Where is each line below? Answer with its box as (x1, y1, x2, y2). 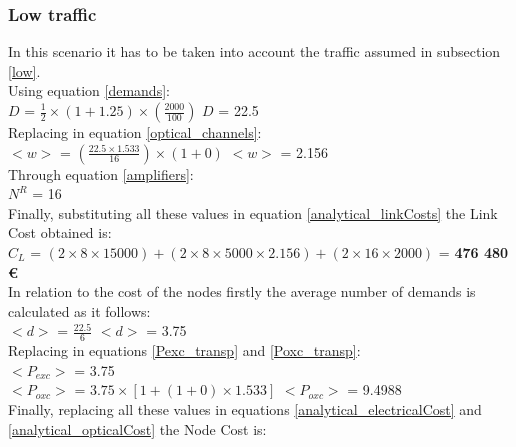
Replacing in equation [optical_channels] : (8, 122, 262, 142)
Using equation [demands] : (8, 80, 170, 101)
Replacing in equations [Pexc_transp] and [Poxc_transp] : (8, 340, 361, 361)
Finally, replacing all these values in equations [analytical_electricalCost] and (8, 398, 482, 419)
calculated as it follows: (8, 300, 151, 321)
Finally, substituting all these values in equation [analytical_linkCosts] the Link (8, 202, 498, 223)
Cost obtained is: (8, 222, 112, 243)
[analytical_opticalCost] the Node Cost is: (8, 418, 267, 439)
